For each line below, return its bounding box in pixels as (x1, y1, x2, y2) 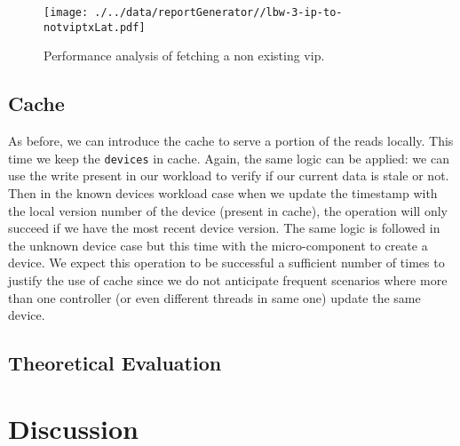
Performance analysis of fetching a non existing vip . (44, 46, 325, 65)
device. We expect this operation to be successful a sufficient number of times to (8, 253, 445, 272)
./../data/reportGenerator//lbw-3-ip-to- (94, 6, 343, 19)
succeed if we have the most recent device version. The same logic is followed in (8, 219, 440, 237)
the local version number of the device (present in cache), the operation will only (8, 201, 448, 219)
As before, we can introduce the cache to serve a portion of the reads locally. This (8, 131, 454, 150)
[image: (44, 6, 89, 19)
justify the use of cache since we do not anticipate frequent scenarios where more (8, 270, 448, 289)
